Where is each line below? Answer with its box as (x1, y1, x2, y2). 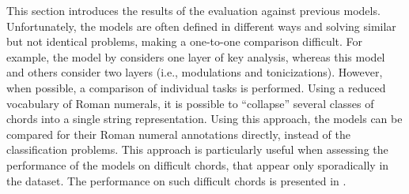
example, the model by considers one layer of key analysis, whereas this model (6, 48, 385, 65)
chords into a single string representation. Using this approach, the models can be (6, 110, 403, 127)
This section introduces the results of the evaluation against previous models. (6, 2, 381, 18)
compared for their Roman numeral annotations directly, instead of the (6, 125, 350, 142)
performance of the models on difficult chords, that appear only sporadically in (6, 156, 389, 173)
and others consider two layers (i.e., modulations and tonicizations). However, (6, 64, 383, 80)
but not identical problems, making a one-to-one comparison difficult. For (6, 33, 363, 50)
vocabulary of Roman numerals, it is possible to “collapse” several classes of (6, 95, 374, 111)
